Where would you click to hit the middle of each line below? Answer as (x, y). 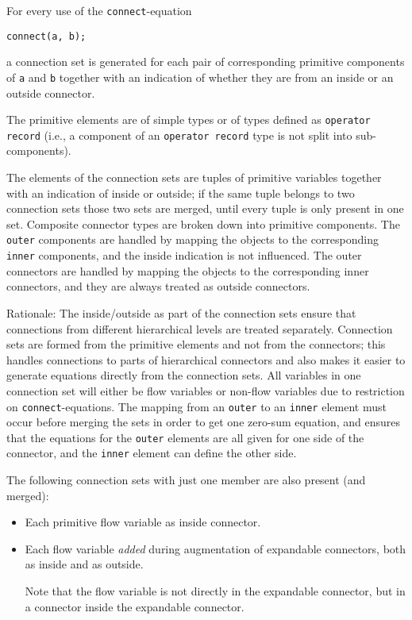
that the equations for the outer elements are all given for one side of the (185, 437)
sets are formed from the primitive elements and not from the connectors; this (196, 344)
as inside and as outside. (84, 564)
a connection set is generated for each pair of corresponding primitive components (206, 62)
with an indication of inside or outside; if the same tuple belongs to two (181, 193)
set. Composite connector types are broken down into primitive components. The (203, 223)
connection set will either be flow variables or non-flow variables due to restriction (206, 390)
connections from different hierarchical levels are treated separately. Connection (200, 328)
